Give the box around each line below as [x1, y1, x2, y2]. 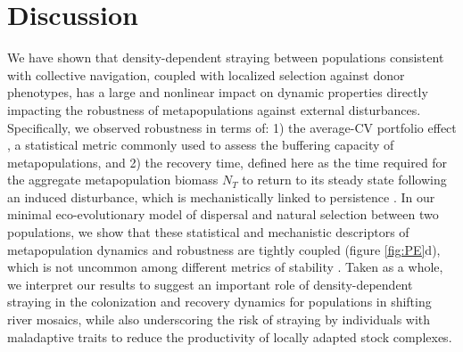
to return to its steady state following [242, 170, 447, 189]
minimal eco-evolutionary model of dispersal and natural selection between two [7, 205, 439, 224]
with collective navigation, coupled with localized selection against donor [7, 65, 405, 84]
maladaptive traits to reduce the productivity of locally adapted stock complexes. [7, 327, 452, 346]
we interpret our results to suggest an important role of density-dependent [7, 274, 413, 293]
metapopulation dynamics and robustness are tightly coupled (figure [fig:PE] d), [7, 240, 441, 258]
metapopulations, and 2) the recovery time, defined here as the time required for [7, 152, 448, 171]
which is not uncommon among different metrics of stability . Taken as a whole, [7, 258, 443, 276]
